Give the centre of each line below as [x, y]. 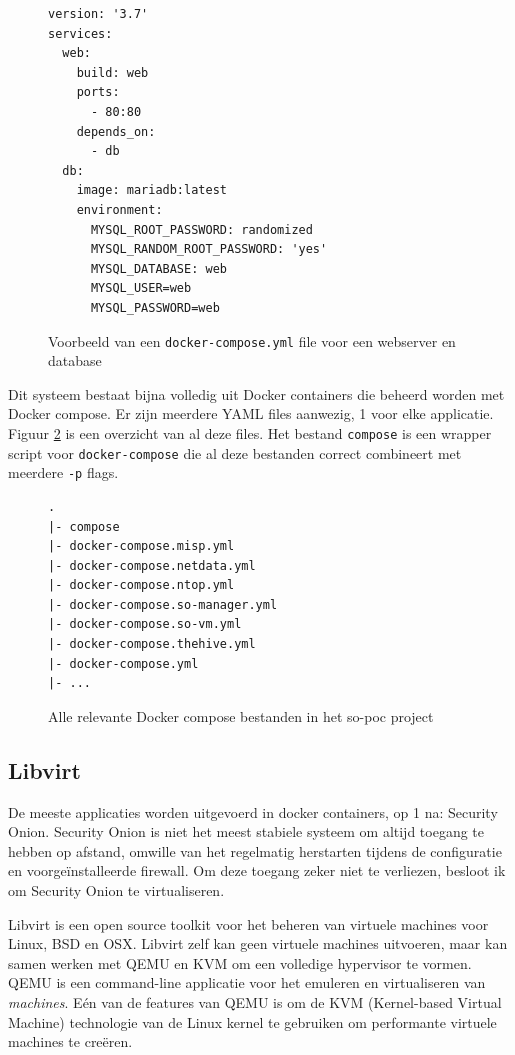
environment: [119, 209]
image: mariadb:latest [151, 190]
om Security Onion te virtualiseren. [116, 890]
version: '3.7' [98, 14]
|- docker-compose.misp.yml [141, 546]
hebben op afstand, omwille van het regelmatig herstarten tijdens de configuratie [255, 850]
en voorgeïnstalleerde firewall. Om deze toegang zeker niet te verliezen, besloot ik [257, 870]
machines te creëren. [70, 1041]
